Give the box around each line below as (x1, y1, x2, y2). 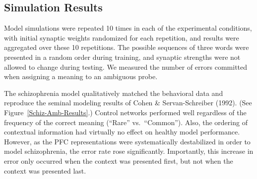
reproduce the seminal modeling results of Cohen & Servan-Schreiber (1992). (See (4, 97, 252, 108)
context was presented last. (4, 165, 86, 176)
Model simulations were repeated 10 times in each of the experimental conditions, (4, 23, 252, 33)
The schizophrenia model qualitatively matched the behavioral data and (4, 88, 223, 98)
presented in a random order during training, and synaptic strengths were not (4, 51, 241, 62)
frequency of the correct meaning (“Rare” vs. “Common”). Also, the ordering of (4, 117, 248, 127)
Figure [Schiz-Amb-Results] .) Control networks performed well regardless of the (4, 107, 247, 117)
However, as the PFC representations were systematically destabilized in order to (4, 136, 251, 146)
